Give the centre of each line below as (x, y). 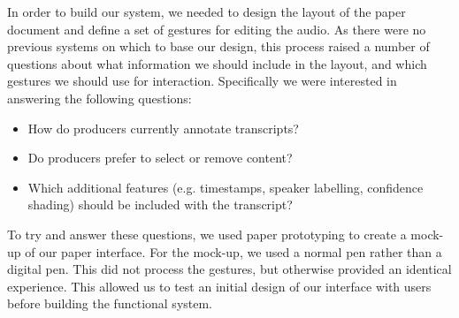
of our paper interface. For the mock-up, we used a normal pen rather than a (233, 251)
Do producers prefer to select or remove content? (160, 158)
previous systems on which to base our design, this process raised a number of (218, 46)
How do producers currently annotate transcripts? (163, 128)
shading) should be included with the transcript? (160, 204)
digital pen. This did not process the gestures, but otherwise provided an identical (229, 269)
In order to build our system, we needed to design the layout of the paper (207, 11)
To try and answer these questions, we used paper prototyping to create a (207, 234)
